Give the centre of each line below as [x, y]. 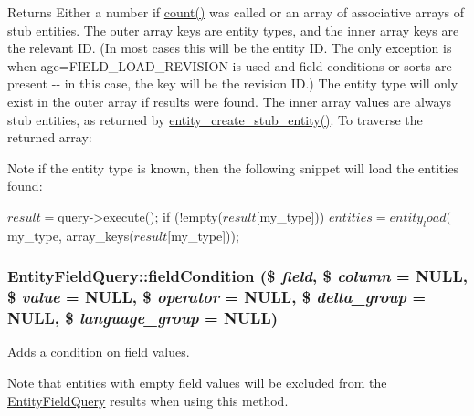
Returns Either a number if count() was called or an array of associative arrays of [236, 12]
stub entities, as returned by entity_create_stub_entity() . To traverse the [215, 119]
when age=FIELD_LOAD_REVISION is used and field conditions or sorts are [230, 65]
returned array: [50, 137]
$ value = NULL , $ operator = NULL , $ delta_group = [217, 297]
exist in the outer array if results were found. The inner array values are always [230, 101]
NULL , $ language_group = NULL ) [143, 318]
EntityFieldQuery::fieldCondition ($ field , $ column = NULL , [237, 276]
